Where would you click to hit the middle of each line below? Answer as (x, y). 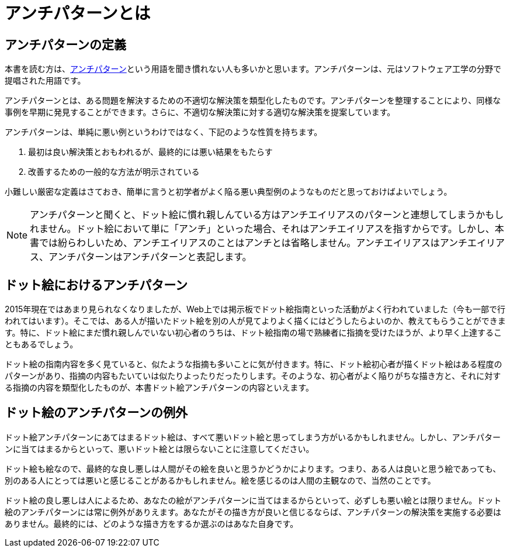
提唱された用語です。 (45, 81)
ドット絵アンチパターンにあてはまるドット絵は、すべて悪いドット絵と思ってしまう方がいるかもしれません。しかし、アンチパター (253, 437)
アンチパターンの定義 (66, 44)
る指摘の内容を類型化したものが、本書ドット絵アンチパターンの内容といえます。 (159, 388)
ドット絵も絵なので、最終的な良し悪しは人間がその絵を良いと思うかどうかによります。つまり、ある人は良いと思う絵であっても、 (253, 468)
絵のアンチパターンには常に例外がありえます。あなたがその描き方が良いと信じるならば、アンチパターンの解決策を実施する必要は (253, 512)
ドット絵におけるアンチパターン (96, 285)
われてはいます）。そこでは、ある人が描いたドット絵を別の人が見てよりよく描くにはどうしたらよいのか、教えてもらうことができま (255, 321)
